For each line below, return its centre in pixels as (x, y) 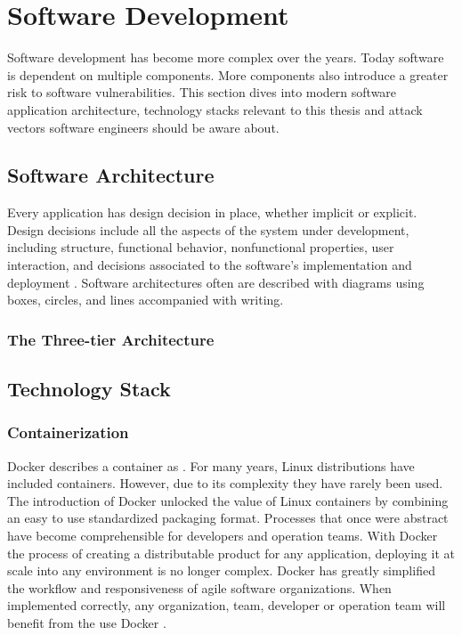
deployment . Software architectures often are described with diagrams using (216, 282)
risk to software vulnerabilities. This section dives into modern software (202, 92)
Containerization (68, 432)
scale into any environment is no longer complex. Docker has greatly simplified (221, 570)
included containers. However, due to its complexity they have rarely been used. (225, 483)
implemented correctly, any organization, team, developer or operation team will (227, 605)
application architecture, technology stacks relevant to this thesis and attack (215, 109)
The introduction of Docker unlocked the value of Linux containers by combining (228, 500)
